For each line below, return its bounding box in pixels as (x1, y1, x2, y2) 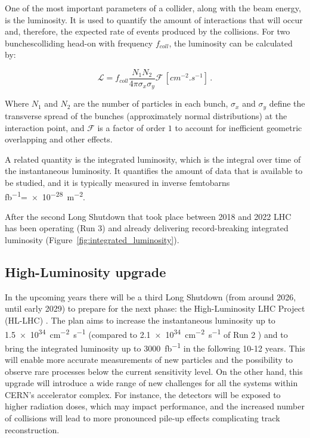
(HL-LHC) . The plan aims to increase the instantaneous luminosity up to (5, 313, 275, 326)
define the (269, 97, 305, 110)
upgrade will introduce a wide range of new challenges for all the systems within (5, 377, 298, 389)
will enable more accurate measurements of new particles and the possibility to (5, 353, 293, 366)
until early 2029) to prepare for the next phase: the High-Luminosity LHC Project (5, 302, 305, 315)
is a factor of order (97, 121, 166, 133)
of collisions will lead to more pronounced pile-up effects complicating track (5, 411, 280, 424)
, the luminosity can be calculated (169, 36, 293, 49)
